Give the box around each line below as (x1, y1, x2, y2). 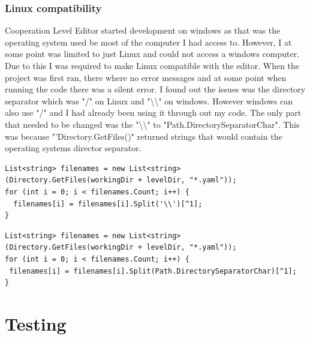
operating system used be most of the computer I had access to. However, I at (5, 35, 292, 48)
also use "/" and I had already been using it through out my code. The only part (5, 106, 302, 119)
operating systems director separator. (5, 142, 142, 154)
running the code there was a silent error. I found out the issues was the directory (5, 83, 306, 95)
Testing (5, 311, 67, 335)
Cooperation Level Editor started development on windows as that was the (5, 24, 281, 37)
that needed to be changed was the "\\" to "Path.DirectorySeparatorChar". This (5, 118, 300, 130)
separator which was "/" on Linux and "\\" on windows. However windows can (5, 94, 293, 107)
